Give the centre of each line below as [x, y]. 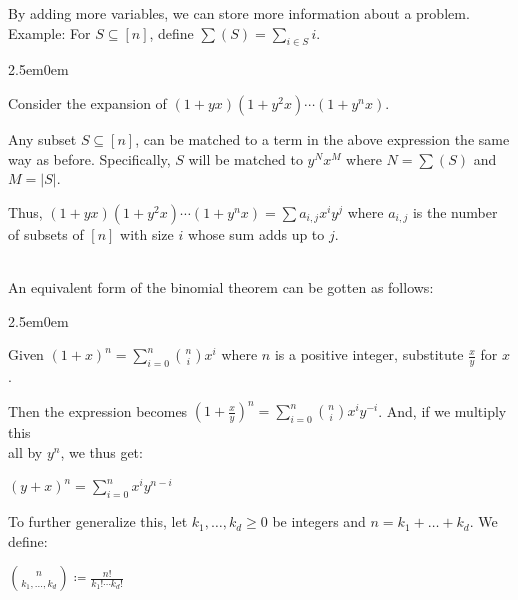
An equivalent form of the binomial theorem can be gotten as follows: [221, 286]
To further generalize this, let [98, 521]
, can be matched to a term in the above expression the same [322, 138]
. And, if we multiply [442, 410]
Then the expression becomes [98, 410]
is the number [455, 211]
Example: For [49, 32]
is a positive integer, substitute [369, 354]
